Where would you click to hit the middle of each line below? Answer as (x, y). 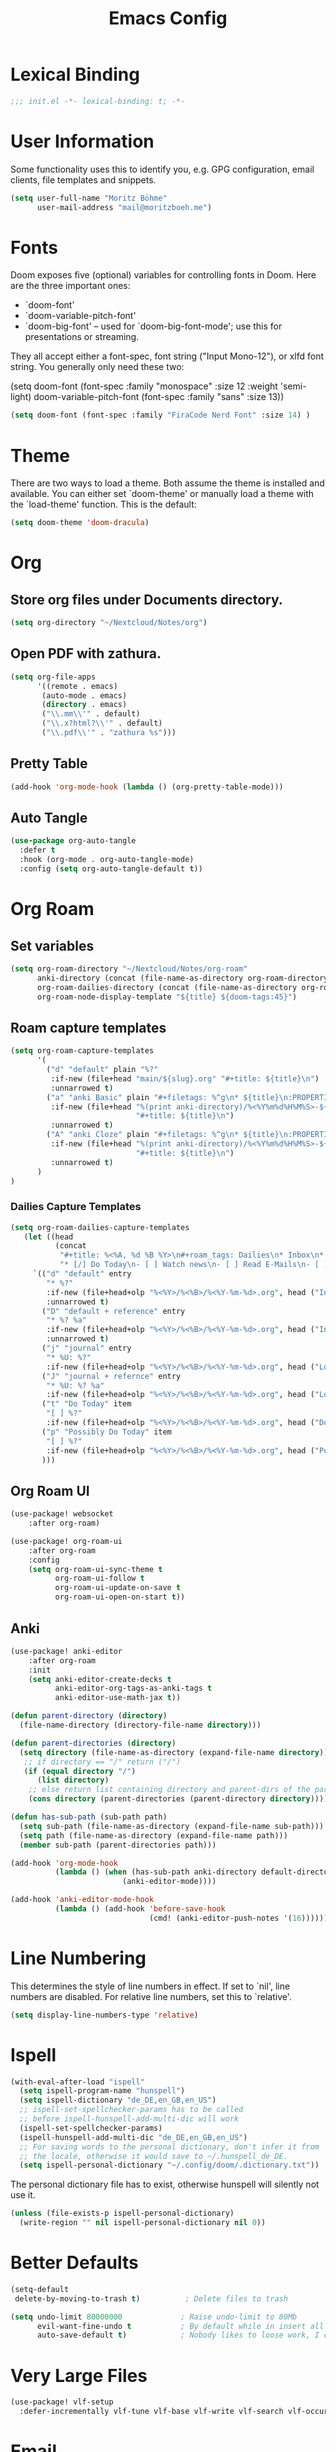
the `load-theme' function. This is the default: (103, 504)
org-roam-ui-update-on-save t (118, 1588)
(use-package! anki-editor (66, 1651)
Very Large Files (79, 2375)
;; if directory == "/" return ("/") (102, 1762)
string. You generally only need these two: (97, 367)
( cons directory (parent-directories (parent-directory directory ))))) (180, 1799)
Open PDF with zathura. (86, 653)
